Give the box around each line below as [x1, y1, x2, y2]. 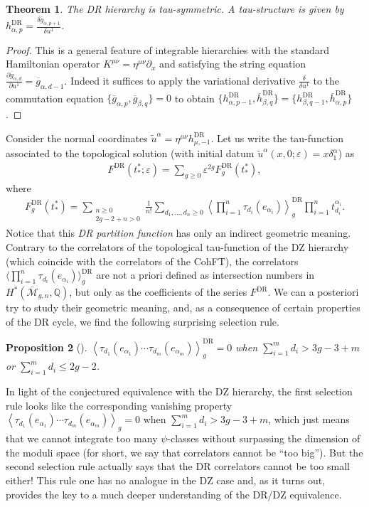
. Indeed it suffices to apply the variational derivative [64, 73, 296, 87]
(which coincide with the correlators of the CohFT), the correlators [6, 253, 299, 268]
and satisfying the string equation [159, 56, 306, 71]
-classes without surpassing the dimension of [167, 431, 360, 446]
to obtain [174, 90, 215, 105]
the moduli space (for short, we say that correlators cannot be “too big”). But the [6, 444, 363, 459]
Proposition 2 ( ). [6, 339, 87, 354]
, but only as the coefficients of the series [69, 284, 247, 299]
